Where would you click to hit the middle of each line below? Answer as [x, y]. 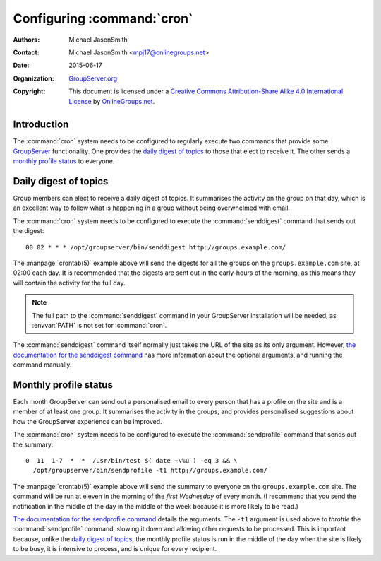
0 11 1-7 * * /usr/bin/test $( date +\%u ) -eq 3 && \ [132, 461]
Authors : [26, 40]
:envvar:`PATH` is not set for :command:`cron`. [99, 325]
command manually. [42, 365]
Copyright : [29, 91]
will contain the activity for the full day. [69, 283]
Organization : [34, 78]
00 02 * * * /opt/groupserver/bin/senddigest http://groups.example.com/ [156, 247]
